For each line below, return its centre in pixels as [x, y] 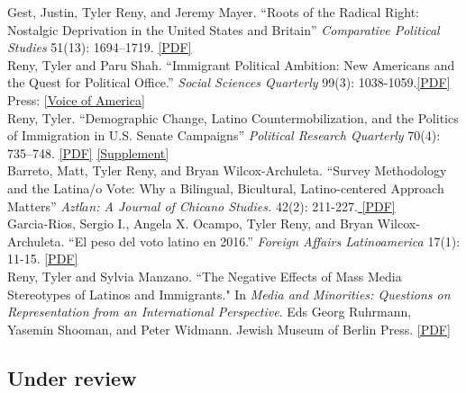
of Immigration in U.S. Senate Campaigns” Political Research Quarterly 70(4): [224, 135]
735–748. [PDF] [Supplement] [88, 152]
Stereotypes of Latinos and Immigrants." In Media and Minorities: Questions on [229, 294]
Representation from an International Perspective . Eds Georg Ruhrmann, [210, 312]
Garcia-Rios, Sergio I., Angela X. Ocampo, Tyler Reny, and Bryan [191, 223]
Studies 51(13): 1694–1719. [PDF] [100, 47]
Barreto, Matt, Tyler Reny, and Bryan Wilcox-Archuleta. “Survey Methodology [227, 170]
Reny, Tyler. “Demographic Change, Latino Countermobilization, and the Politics [233, 117]
